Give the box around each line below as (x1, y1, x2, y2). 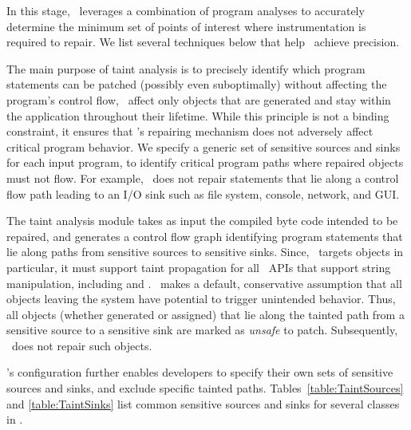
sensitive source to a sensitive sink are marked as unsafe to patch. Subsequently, (6, 322, 398, 338)
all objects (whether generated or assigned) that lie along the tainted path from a (6, 306, 405, 322)
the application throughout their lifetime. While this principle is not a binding (6, 107, 389, 124)
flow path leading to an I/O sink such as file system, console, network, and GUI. (6, 185, 400, 202)
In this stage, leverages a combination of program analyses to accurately (6, 2, 365, 18)
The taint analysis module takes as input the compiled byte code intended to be (6, 212, 398, 229)
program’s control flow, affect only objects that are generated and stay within (6, 91, 391, 108)
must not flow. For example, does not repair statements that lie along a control (6, 169, 399, 186)
